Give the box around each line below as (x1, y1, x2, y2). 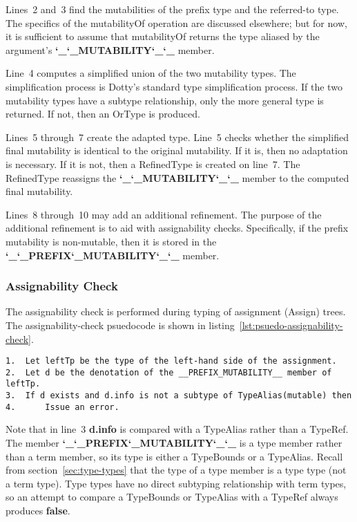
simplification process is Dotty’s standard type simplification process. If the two (6, 79, 342, 93)
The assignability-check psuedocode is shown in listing (6, 317, 235, 332)
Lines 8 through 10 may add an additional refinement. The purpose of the (6, 207, 322, 221)
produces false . (6, 503, 70, 517)
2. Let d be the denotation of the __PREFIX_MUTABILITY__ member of (6, 367, 332, 377)
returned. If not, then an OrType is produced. (6, 106, 200, 121)
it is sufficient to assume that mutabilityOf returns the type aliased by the (6, 29, 320, 44)
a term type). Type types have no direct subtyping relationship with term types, (6, 476, 347, 490)
